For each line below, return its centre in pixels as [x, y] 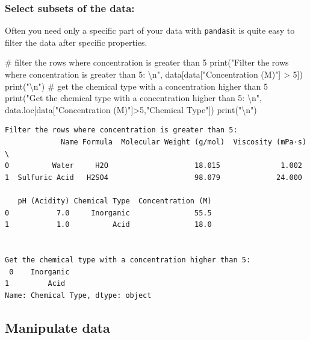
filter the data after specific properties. [76, 42]
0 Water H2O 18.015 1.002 [153, 166]
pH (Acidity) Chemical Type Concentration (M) [115, 201]
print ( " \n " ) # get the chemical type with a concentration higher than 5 [136, 86]
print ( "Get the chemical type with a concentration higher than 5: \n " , [133, 98]
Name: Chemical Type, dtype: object [78, 295]
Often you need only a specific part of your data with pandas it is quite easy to [150, 30]
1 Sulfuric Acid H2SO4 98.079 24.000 [153, 177]
